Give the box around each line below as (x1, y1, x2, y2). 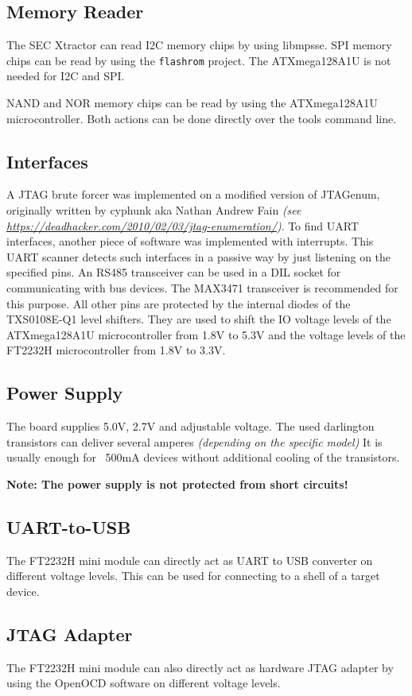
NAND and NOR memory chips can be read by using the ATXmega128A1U (6, 95, 378, 111)
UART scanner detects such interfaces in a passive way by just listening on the (6, 248, 391, 265)
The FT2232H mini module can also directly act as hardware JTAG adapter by (6, 659, 394, 675)
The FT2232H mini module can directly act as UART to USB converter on (6, 551, 373, 568)
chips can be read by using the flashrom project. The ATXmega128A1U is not (6, 52, 391, 68)
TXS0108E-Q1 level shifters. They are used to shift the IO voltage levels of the (6, 311, 391, 327)
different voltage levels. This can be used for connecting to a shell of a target (6, 567, 380, 584)
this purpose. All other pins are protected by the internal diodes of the (6, 295, 351, 311)
